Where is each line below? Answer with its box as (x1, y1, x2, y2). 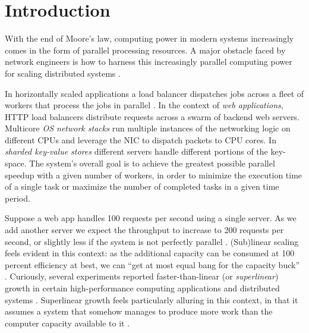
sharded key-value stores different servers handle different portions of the (5, 145, 268, 158)
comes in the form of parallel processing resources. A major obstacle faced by (5, 43, 286, 56)
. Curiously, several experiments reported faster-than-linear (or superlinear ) (5, 270, 279, 282)
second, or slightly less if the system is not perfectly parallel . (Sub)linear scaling (5, 235, 299, 247)
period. (5, 191, 30, 204)
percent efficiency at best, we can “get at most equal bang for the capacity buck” (5, 258, 299, 271)
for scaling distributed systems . (5, 67, 121, 79)
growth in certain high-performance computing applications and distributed (5, 282, 280, 294)
